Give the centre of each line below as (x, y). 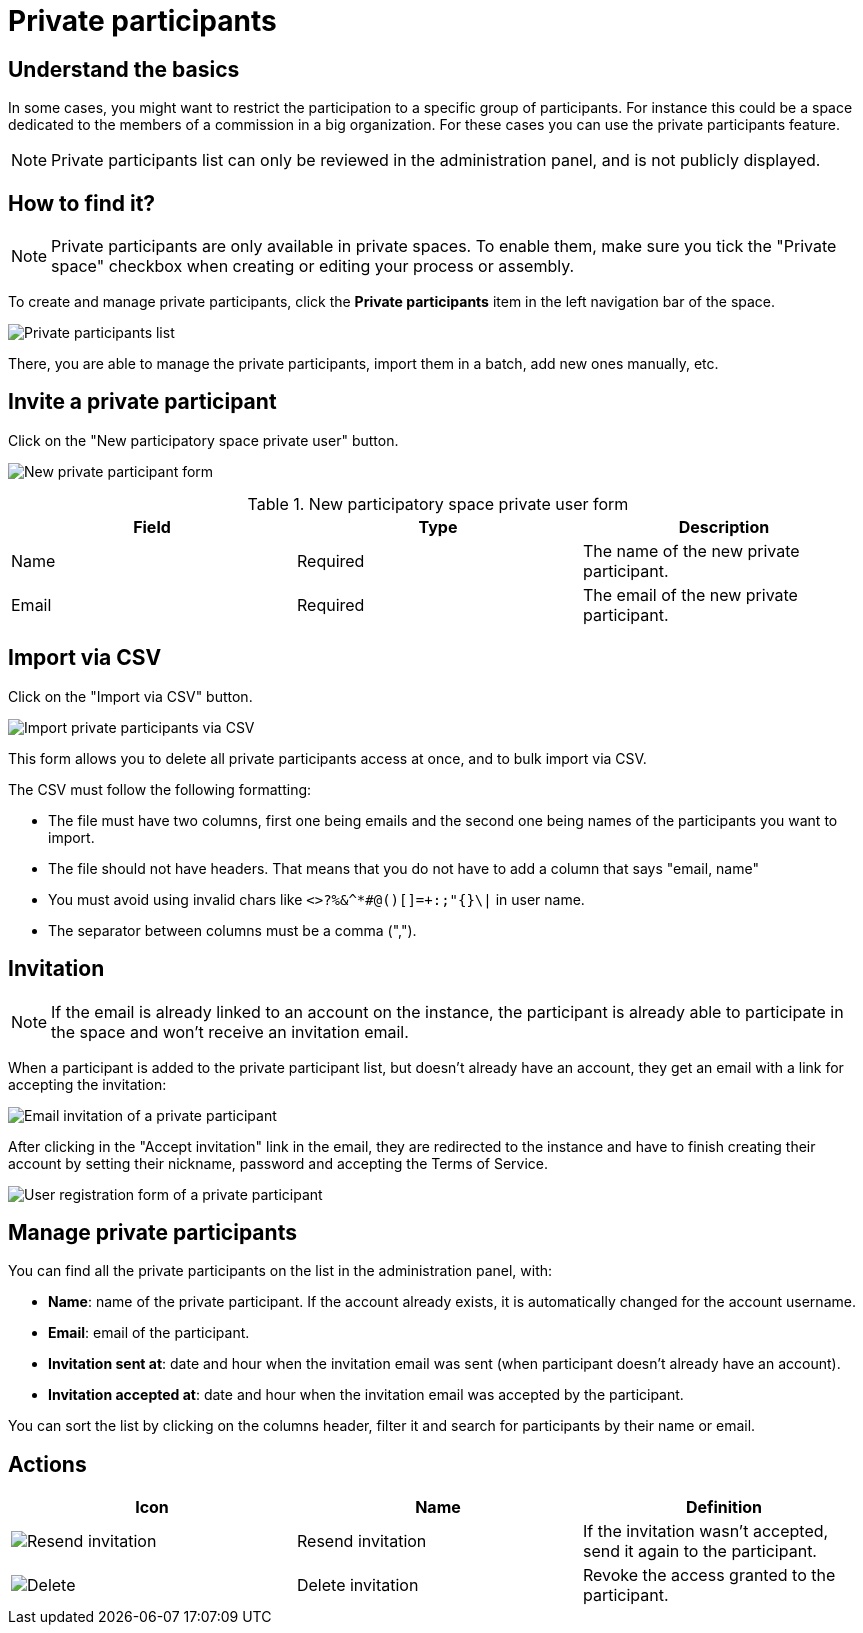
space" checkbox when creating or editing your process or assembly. (313, 266)
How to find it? (82, 203)
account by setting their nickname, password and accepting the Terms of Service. (278, 1163)
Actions (47, 1464)
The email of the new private (690, 594)
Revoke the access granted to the (709, 1575)
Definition (724, 1507)
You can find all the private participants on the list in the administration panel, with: (280, 1271)
